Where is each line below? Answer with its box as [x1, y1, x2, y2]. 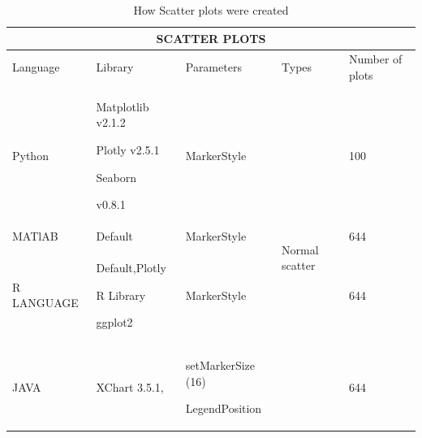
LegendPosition [185, 400, 262, 417]
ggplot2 [96, 314, 133, 331]
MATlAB [12, 228, 58, 245]
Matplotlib [96, 98, 149, 115]
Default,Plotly [96, 258, 166, 275]
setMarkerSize [185, 356, 256, 373]
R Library [96, 286, 146, 303]
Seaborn [96, 168, 136, 185]
